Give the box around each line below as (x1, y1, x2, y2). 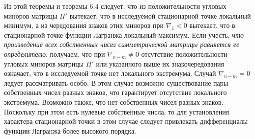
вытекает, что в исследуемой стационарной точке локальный (69, 10, 251, 21)
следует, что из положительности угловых (101, 1, 227, 11)
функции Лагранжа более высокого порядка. (4, 125, 137, 136)
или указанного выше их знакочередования (96, 58, 224, 69)
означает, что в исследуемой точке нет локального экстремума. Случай (4, 68, 216, 78)
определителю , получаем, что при (4, 48, 105, 59)
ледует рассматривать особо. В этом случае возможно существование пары (4, 77, 228, 88)
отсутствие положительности (141, 48, 227, 59)
